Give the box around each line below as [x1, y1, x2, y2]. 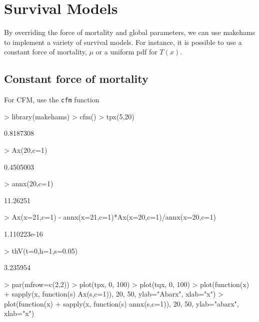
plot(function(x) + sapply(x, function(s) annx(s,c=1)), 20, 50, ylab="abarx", [4, 298, 239, 309]
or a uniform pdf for [95, 46, 157, 57]
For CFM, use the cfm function [4, 94, 99, 105]
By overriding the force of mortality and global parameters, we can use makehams [4, 27, 255, 37]
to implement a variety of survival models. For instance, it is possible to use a [4, 36, 242, 47]
